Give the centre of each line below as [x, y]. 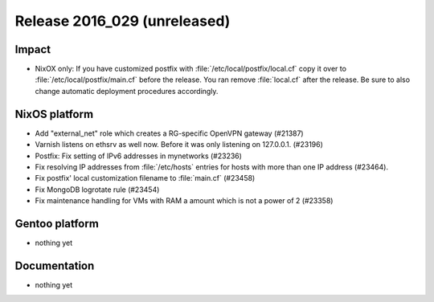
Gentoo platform [57, 224]
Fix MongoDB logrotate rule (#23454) [97, 190]
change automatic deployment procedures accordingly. [127, 91]
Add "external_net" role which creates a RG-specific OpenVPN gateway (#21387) [170, 133]
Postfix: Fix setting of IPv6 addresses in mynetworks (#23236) [139, 156]
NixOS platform [54, 114]
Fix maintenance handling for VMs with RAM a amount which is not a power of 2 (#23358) [184, 201]
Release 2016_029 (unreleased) [123, 21]
